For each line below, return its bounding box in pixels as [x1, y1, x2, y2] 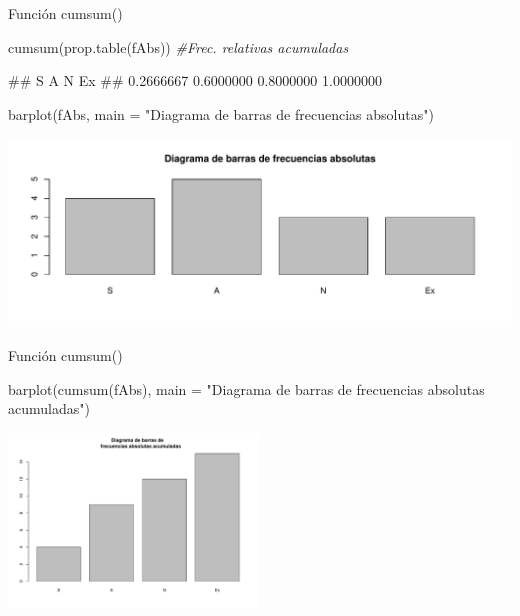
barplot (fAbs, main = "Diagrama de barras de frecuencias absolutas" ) [8, 103, 434, 124]
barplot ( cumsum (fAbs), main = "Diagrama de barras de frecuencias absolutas [8, 378, 485, 399]
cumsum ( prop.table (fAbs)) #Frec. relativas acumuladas [8, 36, 349, 57]
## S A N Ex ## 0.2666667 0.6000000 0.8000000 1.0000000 [8, 70, 382, 91]
